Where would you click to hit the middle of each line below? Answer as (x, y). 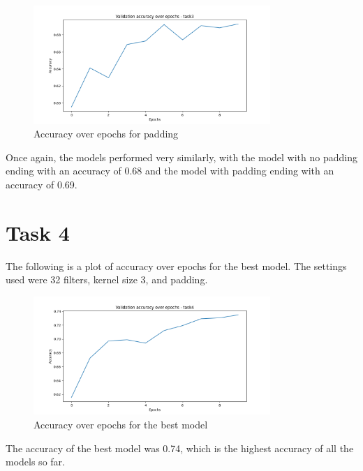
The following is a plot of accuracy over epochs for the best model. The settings (176, 266)
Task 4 (38, 232)
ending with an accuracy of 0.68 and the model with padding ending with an (170, 171)
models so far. (35, 462)
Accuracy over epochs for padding (106, 134)
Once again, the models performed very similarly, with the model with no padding (181, 157)
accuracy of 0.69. (42, 184)
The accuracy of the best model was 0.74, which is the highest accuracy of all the (180, 448)
